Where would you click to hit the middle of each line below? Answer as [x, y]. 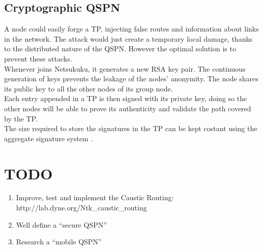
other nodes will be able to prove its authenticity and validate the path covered [128, 108]
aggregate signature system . [49, 138]
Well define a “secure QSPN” [61, 224]
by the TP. [21, 118]
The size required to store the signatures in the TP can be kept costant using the [131, 128]
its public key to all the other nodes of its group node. [89, 88]
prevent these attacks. [38, 58]
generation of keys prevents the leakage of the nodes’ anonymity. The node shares [131, 79]
